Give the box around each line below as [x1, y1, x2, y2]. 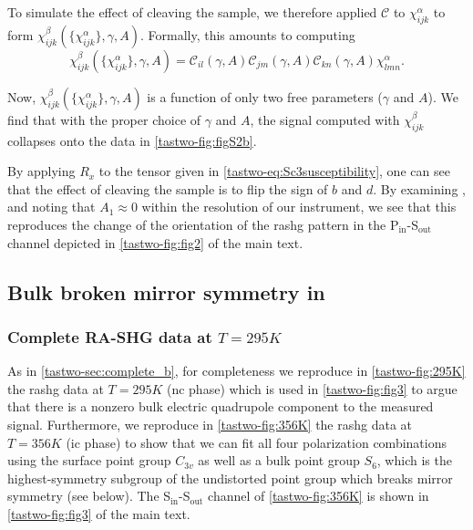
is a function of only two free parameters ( [147, 87, 383, 106]
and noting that [7, 197, 96, 216]
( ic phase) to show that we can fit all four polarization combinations [66, 432, 447, 452]
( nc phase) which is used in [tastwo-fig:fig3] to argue [166, 379, 458, 398]
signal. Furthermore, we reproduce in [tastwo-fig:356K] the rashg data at [7, 414, 413, 433]
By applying [7, 161, 76, 181]
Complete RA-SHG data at [7, 325, 212, 348]
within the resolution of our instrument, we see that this [141, 197, 457, 216]
